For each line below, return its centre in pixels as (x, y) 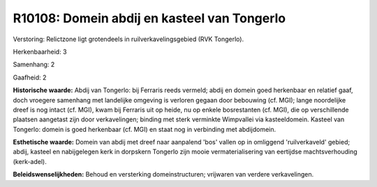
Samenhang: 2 (34, 65)
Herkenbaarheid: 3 (40, 52)
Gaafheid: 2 (30, 77)
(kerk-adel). (30, 161)
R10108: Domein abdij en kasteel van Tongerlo (149, 18)
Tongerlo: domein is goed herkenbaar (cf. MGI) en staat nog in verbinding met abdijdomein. (145, 129)
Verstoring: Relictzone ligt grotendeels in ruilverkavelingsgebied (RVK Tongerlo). (128, 39)
